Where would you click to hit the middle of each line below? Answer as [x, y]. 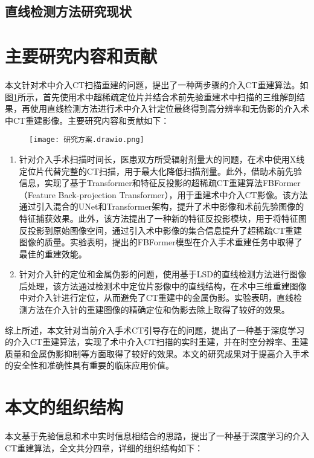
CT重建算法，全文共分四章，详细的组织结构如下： [104, 447]
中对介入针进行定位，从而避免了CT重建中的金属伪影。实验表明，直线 [156, 298]
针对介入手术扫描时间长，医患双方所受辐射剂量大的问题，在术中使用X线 [162, 159]
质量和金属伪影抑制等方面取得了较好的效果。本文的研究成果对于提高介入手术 [157, 353]
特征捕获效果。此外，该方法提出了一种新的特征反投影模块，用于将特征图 [163, 218]
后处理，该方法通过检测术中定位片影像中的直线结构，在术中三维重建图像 [163, 285]
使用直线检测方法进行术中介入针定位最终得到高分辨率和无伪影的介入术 [169, 108]
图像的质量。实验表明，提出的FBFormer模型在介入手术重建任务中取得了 [161, 242]
